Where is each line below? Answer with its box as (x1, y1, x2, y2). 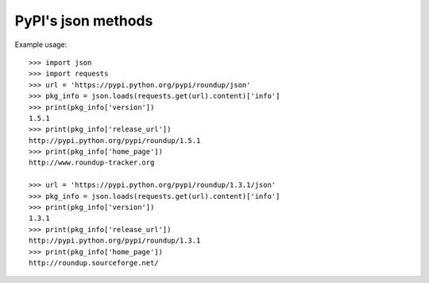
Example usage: (14, 40, 68, 49)
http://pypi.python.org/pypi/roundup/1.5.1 (29, 136, 201, 145)
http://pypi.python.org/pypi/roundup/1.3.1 (29, 236, 201, 246)
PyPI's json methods (14, 12, 153, 29)
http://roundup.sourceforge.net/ (29, 258, 159, 267)
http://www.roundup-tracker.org (29, 158, 155, 167)
